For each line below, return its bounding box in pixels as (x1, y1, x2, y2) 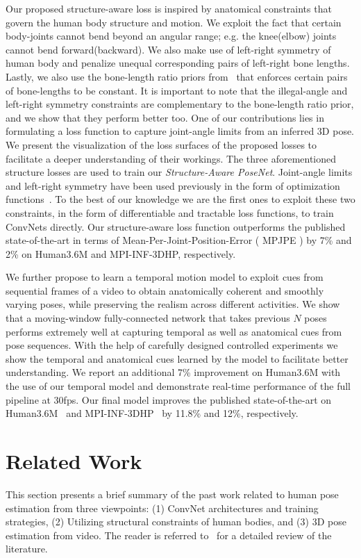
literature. (6, 541, 48, 556)
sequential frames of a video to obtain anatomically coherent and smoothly (6, 283, 324, 297)
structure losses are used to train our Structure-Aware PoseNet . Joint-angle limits (6, 165, 353, 179)
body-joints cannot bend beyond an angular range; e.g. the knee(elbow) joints (6, 28, 337, 43)
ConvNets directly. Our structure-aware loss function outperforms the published (6, 219, 346, 233)
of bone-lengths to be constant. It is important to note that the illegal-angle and (6, 83, 348, 97)
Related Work (6, 447, 142, 475)
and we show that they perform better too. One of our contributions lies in (6, 110, 324, 124)
